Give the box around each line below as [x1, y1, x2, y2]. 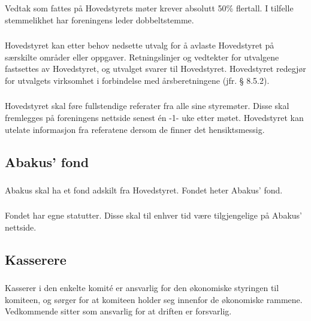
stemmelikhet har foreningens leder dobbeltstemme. [5, 13, 194, 26]
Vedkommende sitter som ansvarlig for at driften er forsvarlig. [5, 305, 232, 317]
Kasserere [5, 250, 67, 268]
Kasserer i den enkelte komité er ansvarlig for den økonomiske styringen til [5, 281, 279, 294]
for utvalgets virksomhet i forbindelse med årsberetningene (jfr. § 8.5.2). [5, 74, 270, 86]
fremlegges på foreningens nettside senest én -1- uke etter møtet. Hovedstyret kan [5, 111, 304, 123]
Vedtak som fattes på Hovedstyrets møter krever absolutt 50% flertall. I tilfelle [5, 1, 294, 14]
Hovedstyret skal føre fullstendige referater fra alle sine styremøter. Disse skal [5, 99, 289, 112]
